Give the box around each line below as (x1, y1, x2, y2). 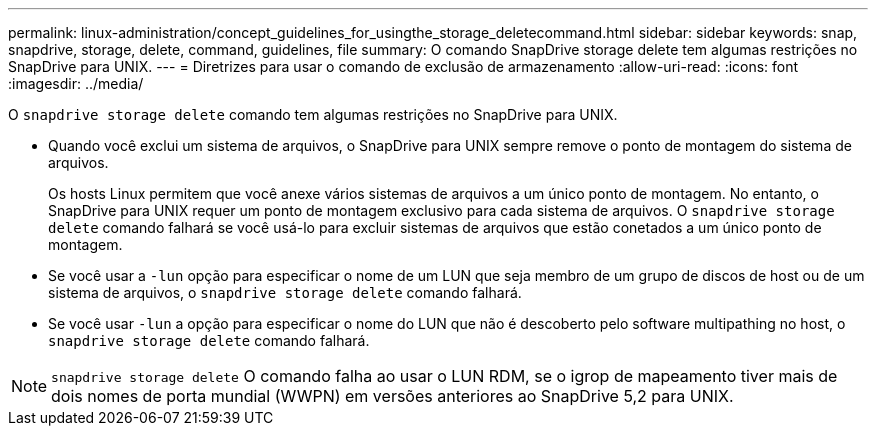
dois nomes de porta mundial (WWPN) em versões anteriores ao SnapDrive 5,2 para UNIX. (51, 386, 734, 406)
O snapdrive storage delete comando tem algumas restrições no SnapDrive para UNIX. (8, 106, 618, 123)
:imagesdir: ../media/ (8, 75, 144, 92)
